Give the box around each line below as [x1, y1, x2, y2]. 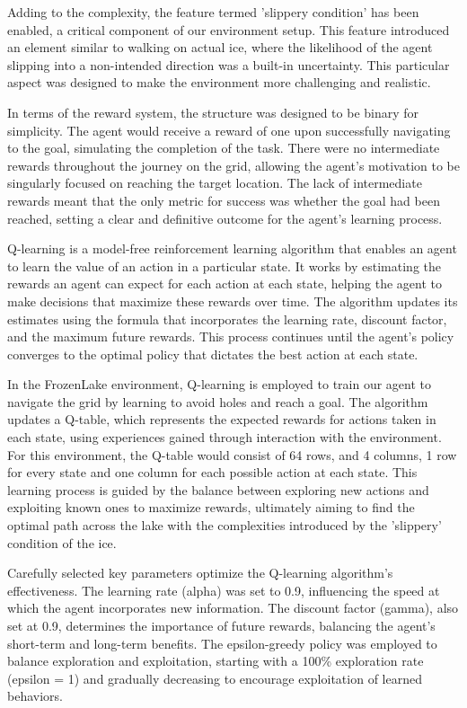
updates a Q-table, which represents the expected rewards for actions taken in [7, 410, 436, 429]
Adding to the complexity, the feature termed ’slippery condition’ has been [7, 3, 419, 21]
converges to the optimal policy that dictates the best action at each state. [7, 344, 419, 363]
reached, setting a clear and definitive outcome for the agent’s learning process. [7, 208, 443, 227]
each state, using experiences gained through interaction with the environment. [7, 428, 442, 447]
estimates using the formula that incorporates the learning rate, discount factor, [7, 309, 447, 328]
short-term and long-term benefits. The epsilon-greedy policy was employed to [7, 633, 437, 652]
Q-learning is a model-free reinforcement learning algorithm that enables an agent [7, 239, 457, 258]
